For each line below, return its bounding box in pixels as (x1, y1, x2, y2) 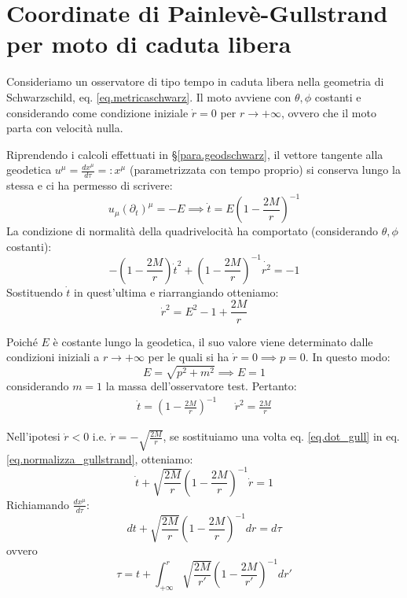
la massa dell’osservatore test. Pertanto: (105, 378, 297, 394)
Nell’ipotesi (6, 428, 60, 445)
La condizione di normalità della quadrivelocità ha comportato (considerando (6, 223, 378, 239)
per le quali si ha (148, 349, 229, 365)
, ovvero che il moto (280, 104, 376, 120)
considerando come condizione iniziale (6, 104, 189, 120)
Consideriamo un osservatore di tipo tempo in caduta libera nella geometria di (6, 73, 384, 90)
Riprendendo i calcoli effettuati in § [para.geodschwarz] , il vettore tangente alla (6, 146, 383, 162)
